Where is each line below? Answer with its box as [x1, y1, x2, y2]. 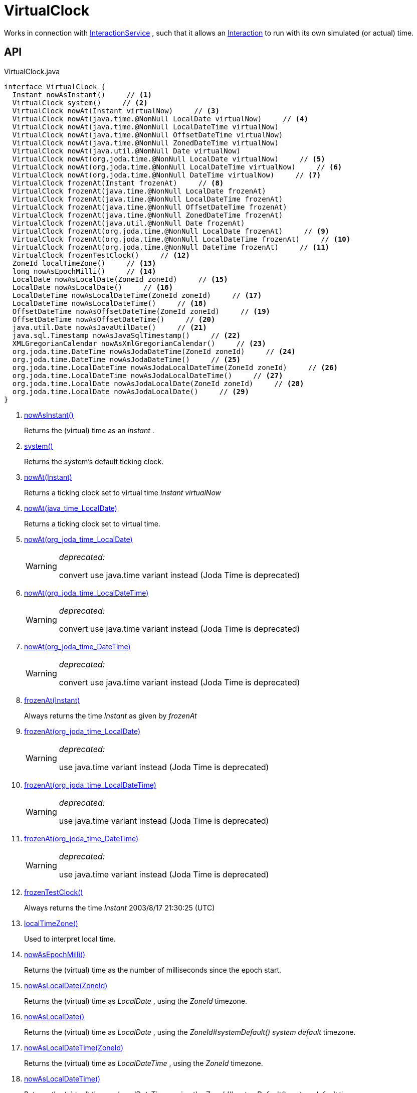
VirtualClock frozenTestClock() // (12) [12, 251, 190, 259]
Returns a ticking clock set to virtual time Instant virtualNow [24, 488, 221, 497]
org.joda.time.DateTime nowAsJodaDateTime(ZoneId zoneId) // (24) [12, 347, 296, 355]
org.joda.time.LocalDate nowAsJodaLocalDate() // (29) [12, 387, 249, 396]
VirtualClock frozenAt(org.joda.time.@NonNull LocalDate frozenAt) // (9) [12, 227, 330, 235]
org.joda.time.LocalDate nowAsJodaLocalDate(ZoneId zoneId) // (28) [12, 379, 304, 388]
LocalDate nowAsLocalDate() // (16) [12, 283, 173, 291]
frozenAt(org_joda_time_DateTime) [24, 834, 139, 843]
